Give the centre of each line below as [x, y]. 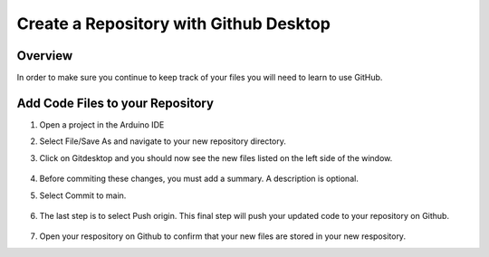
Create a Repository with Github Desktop [173, 24]
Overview [45, 56]
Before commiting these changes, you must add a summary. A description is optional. [199, 179]
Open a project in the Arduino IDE [102, 124]
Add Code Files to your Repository [115, 103]
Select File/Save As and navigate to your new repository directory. [163, 141]
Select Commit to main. [83, 195]
